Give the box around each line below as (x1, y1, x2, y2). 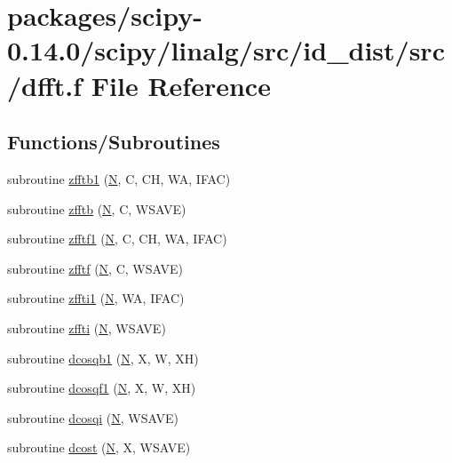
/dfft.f (7, 67, 83, 103)
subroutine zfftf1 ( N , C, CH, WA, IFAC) (7, 229, 227, 248)
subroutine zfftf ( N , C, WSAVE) (7, 259, 183, 277)
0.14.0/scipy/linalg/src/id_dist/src (7, 32, 445, 68)
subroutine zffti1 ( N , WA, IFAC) (7, 289, 185, 307)
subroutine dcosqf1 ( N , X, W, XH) (7, 379, 196, 397)
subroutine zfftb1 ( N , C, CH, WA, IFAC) (7, 169, 231, 188)
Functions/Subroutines (7, 128, 220, 156)
